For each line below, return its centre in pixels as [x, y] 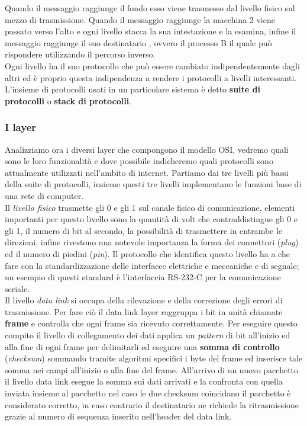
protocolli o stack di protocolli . [68, 100]
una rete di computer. [44, 195]
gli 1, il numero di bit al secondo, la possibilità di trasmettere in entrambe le [144, 230]
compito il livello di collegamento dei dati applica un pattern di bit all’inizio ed [148, 335]
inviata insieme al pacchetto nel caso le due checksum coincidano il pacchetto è [148, 393]
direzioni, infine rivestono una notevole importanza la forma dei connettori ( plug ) [152, 242]
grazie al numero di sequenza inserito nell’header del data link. [118, 416]
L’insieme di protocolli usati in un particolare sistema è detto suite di [133, 89]
